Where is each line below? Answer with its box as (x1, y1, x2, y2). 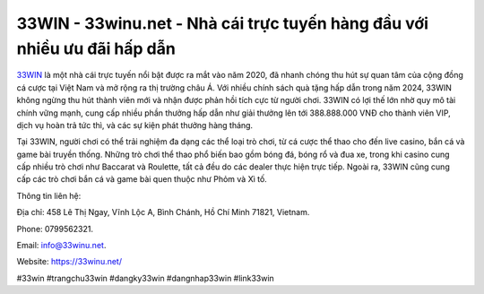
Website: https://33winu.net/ (16, 256, 123, 267)
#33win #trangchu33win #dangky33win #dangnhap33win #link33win (16, 272, 275, 283)
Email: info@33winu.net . (16, 240, 107, 251)
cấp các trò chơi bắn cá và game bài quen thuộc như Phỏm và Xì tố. (16, 174, 268, 185)
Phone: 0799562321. (16, 223, 94, 234)
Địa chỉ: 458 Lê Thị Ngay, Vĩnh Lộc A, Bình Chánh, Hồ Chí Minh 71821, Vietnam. (16, 207, 310, 218)
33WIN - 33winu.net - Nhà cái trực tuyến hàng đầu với (16, 13, 429, 33)
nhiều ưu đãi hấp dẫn (16, 39, 177, 58)
